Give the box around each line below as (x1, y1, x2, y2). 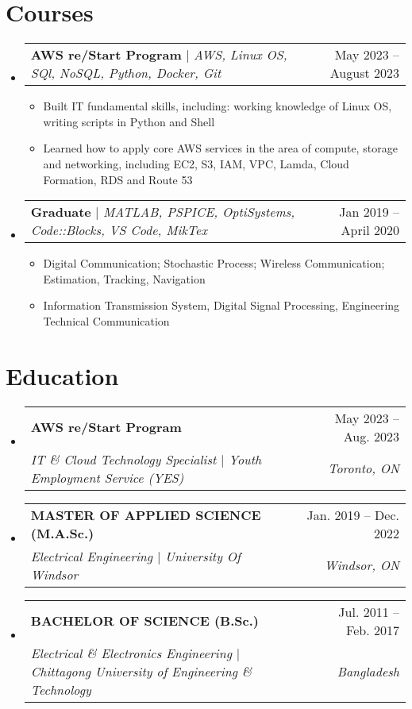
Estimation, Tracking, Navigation (43, 270, 206, 287)
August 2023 (329, 64, 399, 83)
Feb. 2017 (346, 620, 399, 639)
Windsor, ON (324, 556, 399, 575)
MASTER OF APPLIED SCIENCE (30, 505, 261, 524)
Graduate (30, 202, 91, 222)
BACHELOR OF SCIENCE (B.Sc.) (30, 611, 259, 630)
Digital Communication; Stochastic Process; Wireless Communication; (43, 255, 385, 272)
